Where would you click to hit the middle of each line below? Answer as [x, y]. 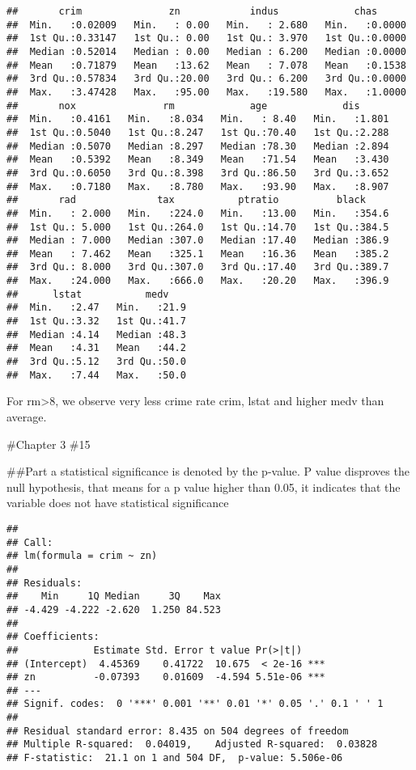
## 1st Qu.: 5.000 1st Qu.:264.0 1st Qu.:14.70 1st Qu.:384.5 [198, 227]
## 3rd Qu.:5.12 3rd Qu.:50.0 [96, 362]
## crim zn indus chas [192, 11]
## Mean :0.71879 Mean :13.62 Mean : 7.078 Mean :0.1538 [206, 65]
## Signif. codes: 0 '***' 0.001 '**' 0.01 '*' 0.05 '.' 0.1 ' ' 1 [195, 704]
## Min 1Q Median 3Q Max [114, 597]
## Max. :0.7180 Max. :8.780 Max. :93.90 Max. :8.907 [198, 186]
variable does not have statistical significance [118, 503]
